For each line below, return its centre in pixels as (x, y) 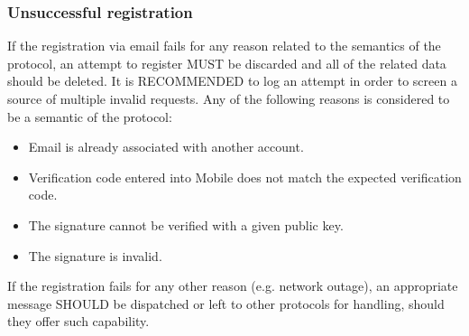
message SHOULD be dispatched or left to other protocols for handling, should (226, 303)
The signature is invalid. (95, 255)
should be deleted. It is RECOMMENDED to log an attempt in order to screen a (232, 81)
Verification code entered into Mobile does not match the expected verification (245, 177)
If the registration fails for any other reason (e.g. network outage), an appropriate (233, 286)
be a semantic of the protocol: (90, 116)
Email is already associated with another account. (166, 147)
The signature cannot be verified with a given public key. (186, 224)
